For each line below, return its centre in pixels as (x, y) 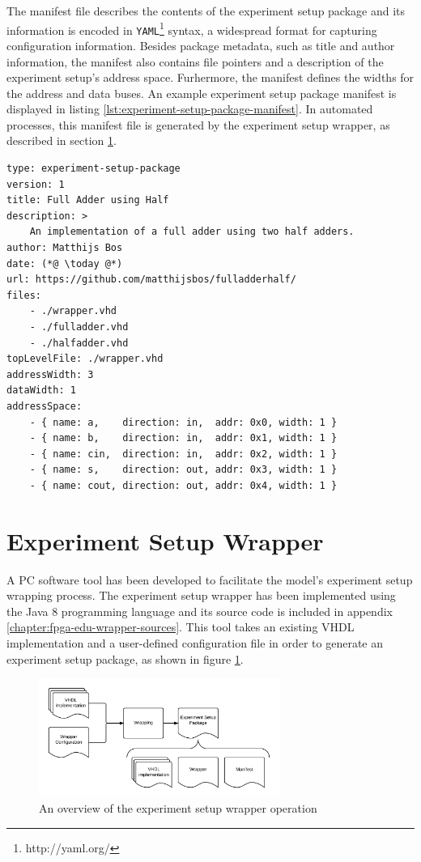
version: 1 (36, 184)
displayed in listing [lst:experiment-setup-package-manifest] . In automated (190, 109)
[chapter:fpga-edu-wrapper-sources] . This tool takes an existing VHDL (181, 627)
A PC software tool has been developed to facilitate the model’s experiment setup (210, 579)
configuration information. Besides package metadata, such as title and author (201, 45)
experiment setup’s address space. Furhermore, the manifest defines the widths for (210, 77)
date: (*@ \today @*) (65, 263)
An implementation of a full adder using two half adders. (192, 232)
